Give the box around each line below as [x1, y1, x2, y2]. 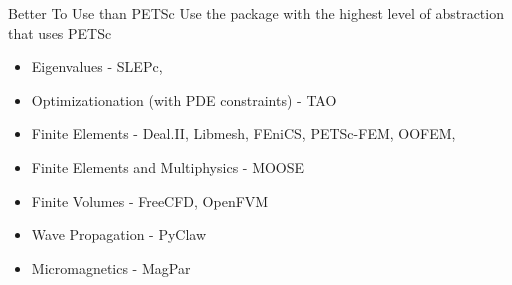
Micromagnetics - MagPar [31, 257, 191, 278]
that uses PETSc [8, 22, 112, 43]
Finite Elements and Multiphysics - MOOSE [31, 156, 305, 177]
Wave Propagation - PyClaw [31, 224, 207, 245]
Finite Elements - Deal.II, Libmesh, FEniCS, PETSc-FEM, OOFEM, [31, 123, 456, 144]
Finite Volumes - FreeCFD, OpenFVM [31, 190, 269, 211]
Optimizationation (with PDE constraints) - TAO [31, 89, 337, 110]
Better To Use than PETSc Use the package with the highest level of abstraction [8, 3, 504, 23]
